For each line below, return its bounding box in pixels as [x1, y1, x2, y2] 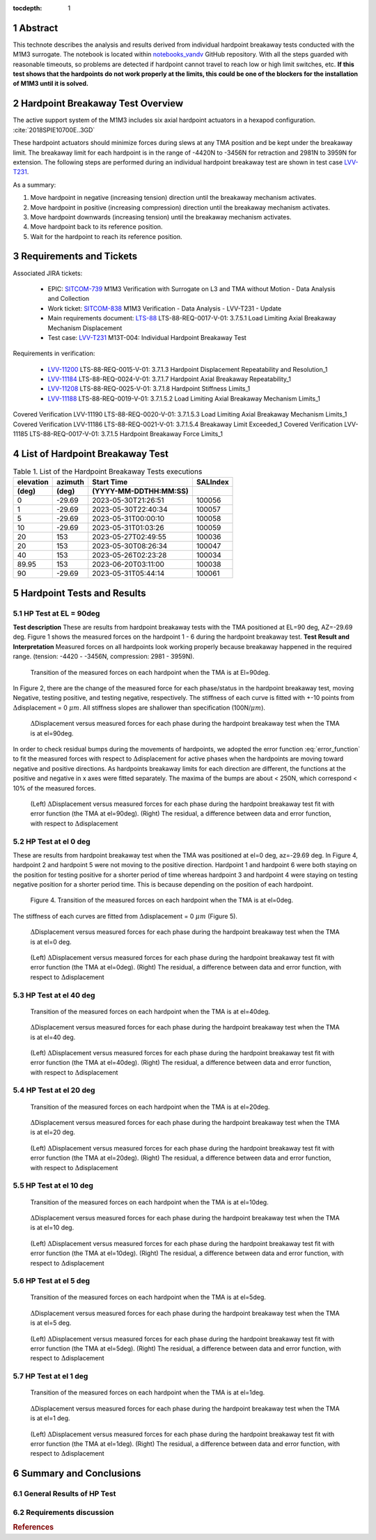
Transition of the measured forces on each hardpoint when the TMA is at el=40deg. [30, 1007, 271, 1016]
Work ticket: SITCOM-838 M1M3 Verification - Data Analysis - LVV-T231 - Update [47, 304, 282, 313]
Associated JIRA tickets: [13, 269, 83, 277]
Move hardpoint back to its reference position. [30, 223, 163, 231]
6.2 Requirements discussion [13, 1507, 114, 1517]
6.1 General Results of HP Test [13, 1489, 116, 1499]
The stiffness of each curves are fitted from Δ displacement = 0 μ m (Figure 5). [13, 912, 238, 920]
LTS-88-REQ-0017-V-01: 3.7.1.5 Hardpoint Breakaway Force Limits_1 [29, 430, 223, 438]
